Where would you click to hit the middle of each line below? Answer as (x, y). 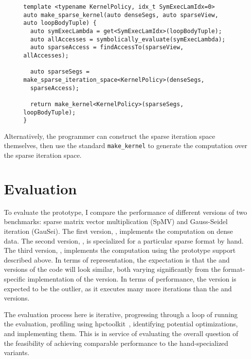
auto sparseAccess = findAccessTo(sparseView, (107, 47)
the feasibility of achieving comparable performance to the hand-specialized (116, 343)
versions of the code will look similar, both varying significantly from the (112, 269)
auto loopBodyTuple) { (60, 23)
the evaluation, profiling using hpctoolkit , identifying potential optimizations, (121, 324)
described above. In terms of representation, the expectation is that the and (117, 259)
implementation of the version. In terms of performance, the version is (132, 278)
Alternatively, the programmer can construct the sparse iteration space (110, 136)
